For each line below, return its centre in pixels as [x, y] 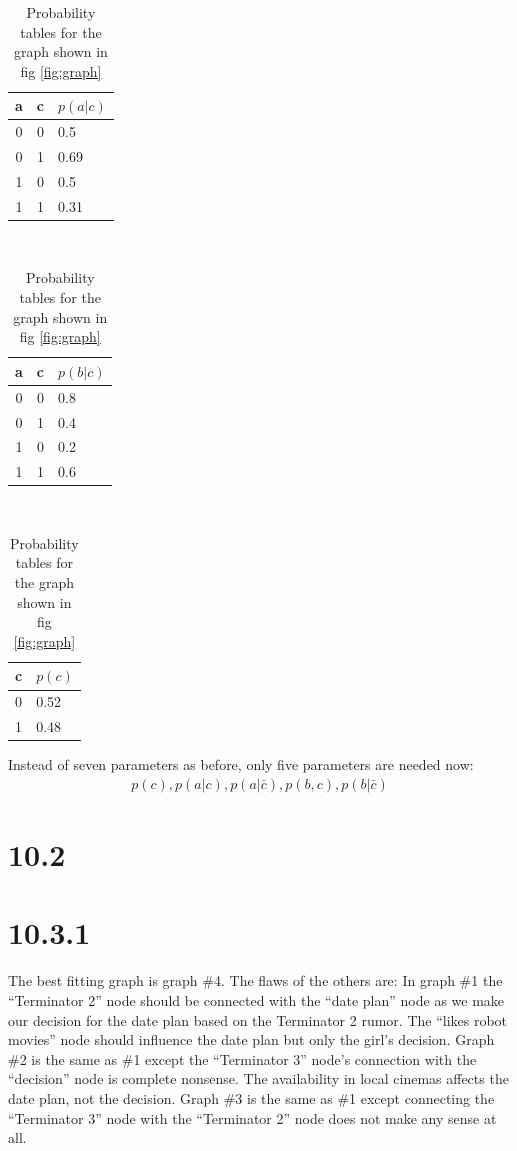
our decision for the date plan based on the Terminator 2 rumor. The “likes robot [258, 1019]
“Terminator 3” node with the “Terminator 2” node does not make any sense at [252, 1117]
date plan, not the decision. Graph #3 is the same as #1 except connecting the [251, 1097]
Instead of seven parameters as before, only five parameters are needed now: [241, 764]
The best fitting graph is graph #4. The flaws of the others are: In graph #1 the [255, 980]
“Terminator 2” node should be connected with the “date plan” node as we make [256, 999]
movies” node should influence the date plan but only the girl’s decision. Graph [251, 1039]
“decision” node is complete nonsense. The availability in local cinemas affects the [258, 1078]
